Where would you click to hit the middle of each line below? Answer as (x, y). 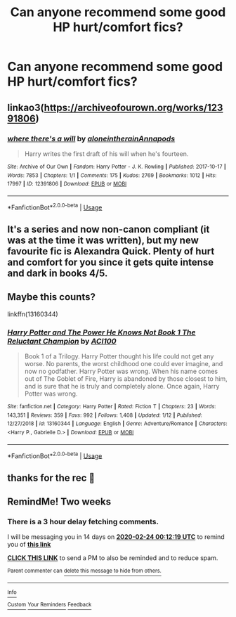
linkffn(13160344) (33, 314)
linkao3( (26, 107)
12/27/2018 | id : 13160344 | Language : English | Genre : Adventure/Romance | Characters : (117, 424)
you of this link (29, 545)
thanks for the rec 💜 (51, 478)
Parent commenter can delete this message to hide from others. (84, 571)
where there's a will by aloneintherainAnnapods (91, 138)
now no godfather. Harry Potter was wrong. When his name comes (121, 371)
